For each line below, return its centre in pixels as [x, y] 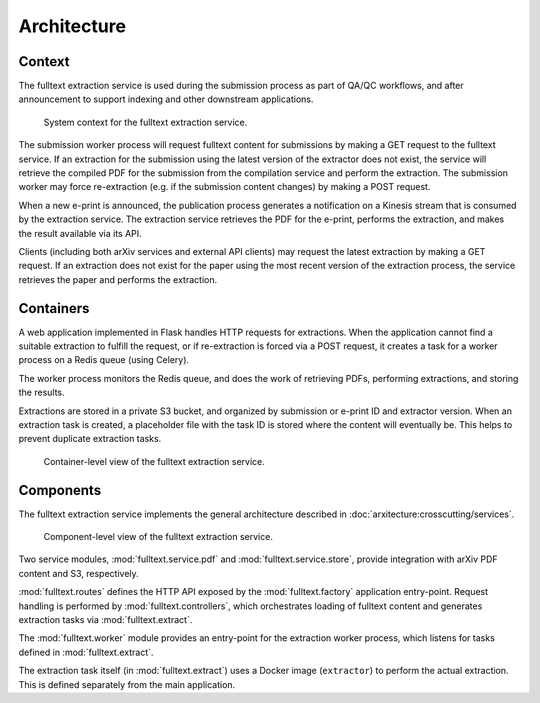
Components [60, 490]
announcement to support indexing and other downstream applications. [166, 99]
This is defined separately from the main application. [127, 684]
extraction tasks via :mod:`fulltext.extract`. [105, 620]
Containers [54, 308]
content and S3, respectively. [78, 573]
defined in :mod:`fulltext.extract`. [86, 652]
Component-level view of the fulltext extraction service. [158, 537]
